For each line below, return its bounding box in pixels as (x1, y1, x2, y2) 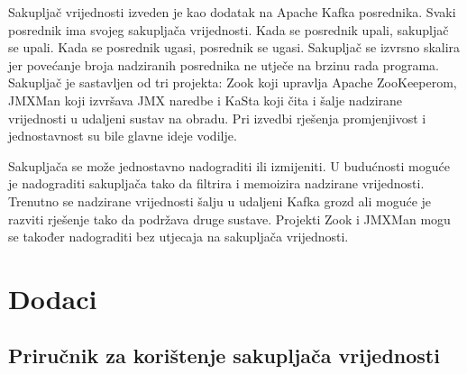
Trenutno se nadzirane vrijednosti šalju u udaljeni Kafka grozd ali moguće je (8, 191, 432, 210)
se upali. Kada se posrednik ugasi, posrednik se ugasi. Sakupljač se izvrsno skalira (8, 38, 461, 57)
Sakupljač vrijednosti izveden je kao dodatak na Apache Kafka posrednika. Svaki (8, 3, 456, 21)
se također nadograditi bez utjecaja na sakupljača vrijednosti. (8, 227, 349, 246)
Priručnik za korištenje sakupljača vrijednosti (8, 342, 440, 369)
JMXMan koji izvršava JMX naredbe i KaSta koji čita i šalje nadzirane (8, 90, 403, 109)
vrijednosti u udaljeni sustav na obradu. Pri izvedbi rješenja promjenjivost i (8, 108, 426, 127)
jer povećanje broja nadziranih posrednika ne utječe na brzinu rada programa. (8, 55, 440, 74)
